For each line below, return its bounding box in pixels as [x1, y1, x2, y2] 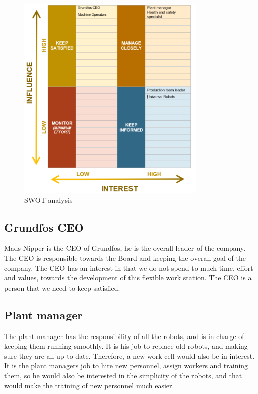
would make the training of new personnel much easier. [4, 380, 174, 390]
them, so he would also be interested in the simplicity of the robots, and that [4, 370, 242, 381]
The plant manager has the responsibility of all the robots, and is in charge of [4, 330, 244, 341]
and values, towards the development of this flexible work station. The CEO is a [4, 272, 252, 283]
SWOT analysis [24, 194, 73, 205]
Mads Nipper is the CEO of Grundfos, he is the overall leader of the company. [4, 243, 246, 253]
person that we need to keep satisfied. [4, 282, 120, 293]
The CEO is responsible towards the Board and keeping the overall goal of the [4, 253, 246, 263]
